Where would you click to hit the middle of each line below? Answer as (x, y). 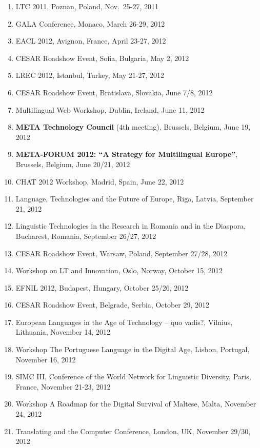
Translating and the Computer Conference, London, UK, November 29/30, (133, 431)
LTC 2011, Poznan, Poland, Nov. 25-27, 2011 (87, 6)
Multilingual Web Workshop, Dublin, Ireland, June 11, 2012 (110, 109)
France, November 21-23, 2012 (63, 386)
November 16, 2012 (46, 359)
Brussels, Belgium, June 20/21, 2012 (73, 164)
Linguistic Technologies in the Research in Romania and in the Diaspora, (131, 226)
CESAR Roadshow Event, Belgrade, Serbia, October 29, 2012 (113, 305)
